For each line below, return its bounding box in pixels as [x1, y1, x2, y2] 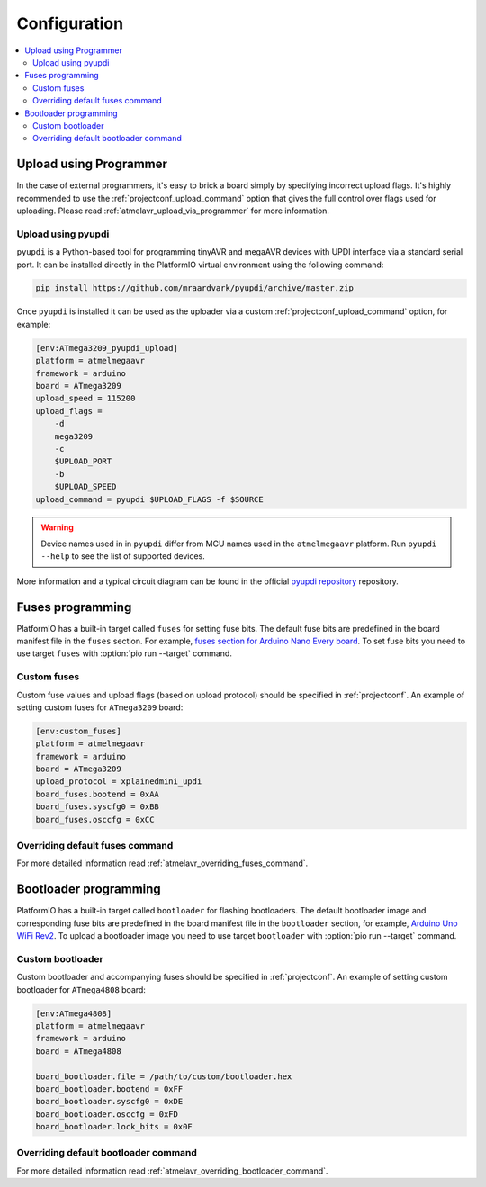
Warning [40, 522, 74, 533]
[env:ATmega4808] [35, 1008, 112, 1019]
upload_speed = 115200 [35, 393, 136, 404]
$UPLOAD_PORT [54, 456, 112, 467]
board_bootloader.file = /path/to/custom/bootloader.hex [35, 1071, 292, 1082]
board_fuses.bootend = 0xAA [35, 788, 159, 799]
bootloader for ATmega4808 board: [16, 984, 146, 994]
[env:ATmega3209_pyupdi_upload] [35, 343, 179, 353]
